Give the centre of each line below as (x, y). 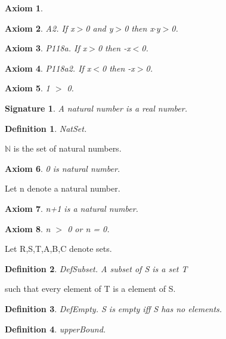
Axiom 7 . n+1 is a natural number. (72, 208)
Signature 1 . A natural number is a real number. (96, 108)
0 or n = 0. (89, 228)
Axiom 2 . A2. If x (40, 28)
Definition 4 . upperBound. (55, 329)
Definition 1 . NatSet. (46, 128)
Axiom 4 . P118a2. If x (48, 68)
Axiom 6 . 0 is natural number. (63, 168)
